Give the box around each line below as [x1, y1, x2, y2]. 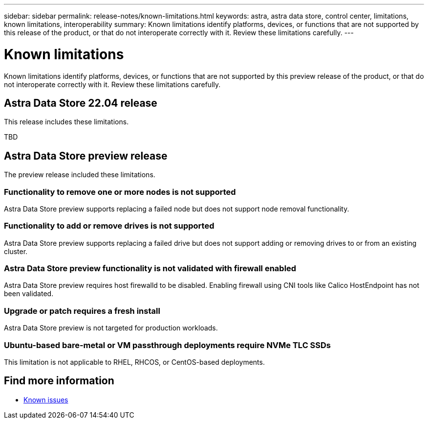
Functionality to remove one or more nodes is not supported [4, 187, 236, 197]
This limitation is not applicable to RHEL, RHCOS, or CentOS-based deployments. [4, 357, 265, 366]
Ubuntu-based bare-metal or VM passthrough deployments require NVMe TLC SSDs [4, 340, 331, 350]
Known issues [23, 395, 68, 404]
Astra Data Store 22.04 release [4, 96, 157, 109]
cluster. [4, 247, 28, 256]
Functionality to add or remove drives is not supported [4, 221, 214, 231]
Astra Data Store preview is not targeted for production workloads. [4, 324, 218, 332]
